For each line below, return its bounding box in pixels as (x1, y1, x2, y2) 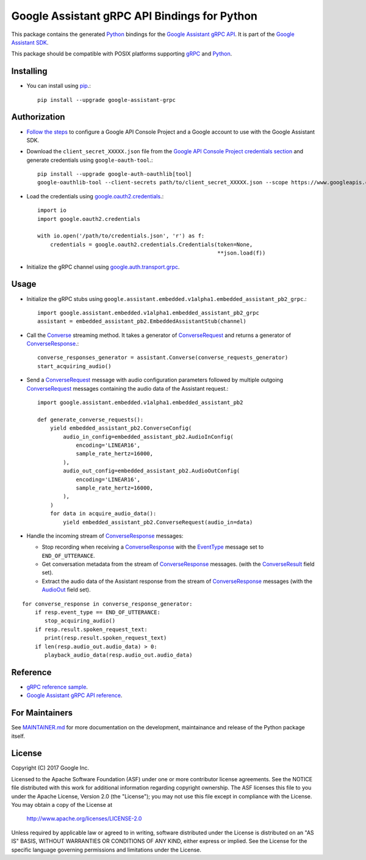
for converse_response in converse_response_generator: (22, 600, 193, 607)
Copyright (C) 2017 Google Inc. (11, 764, 90, 771)
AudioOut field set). (41, 586, 91, 593)
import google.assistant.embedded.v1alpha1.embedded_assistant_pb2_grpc (37, 309, 259, 316)
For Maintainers (11, 708, 73, 718)
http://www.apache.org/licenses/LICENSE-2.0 (26, 815, 142, 822)
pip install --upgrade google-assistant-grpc (37, 96, 176, 103)
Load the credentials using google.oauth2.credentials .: (26, 192, 164, 200)
